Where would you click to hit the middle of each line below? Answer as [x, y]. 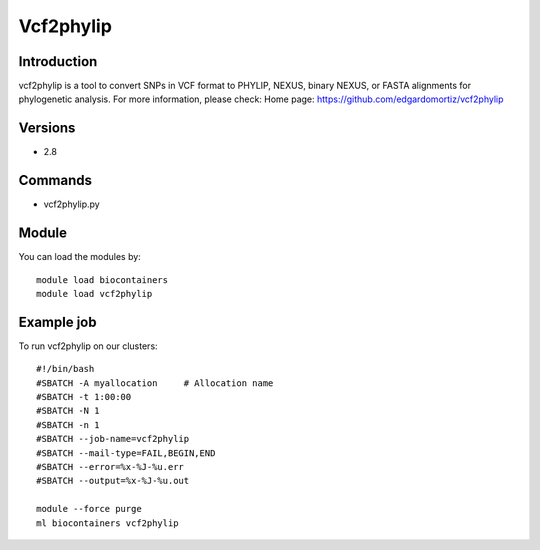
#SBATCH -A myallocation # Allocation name [155, 383]
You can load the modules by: [80, 257]
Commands [55, 180]
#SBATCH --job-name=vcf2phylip [113, 439]
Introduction [58, 61]
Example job [57, 321]
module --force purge [89, 509]
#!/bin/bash [65, 369]
